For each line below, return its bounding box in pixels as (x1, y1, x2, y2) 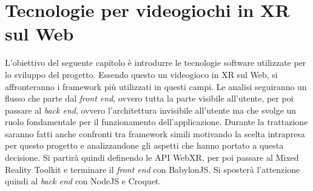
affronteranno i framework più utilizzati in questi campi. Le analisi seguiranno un (5, 80, 307, 92)
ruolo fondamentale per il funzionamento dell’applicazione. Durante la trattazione (5, 115, 308, 128)
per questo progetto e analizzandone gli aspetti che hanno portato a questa (5, 139, 284, 152)
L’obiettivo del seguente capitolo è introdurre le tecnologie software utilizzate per (5, 56, 306, 69)
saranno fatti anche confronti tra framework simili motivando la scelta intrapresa (5, 127, 305, 140)
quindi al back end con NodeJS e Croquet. (5, 175, 161, 187)
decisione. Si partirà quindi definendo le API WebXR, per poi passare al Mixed (5, 151, 299, 164)
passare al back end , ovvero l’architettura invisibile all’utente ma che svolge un (5, 103, 297, 116)
